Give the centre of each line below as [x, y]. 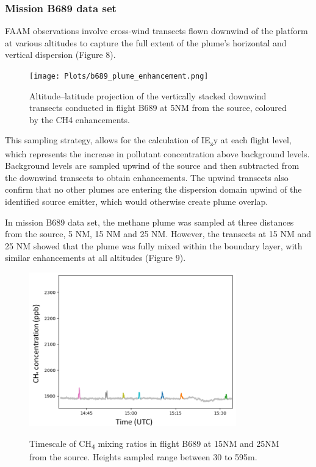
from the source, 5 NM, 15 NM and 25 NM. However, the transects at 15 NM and [158, 234]
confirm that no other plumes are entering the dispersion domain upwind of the [153, 189]
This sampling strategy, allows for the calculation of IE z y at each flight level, [148, 141]
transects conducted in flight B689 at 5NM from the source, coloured [158, 108]
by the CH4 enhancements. [80, 119]
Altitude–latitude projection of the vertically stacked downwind [148, 95]
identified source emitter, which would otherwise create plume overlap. [137, 201]
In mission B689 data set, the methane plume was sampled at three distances [149, 222]
